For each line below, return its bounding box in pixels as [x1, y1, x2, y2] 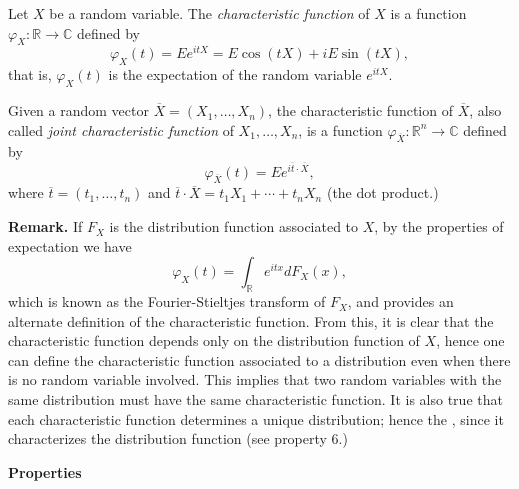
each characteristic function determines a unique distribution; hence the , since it [8, 408, 504, 429]
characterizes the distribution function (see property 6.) [8, 428, 348, 449]
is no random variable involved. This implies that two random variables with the [8, 369, 502, 390]
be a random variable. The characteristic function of [49, 3, 370, 23]
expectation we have [8, 235, 132, 256]
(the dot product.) [326, 182, 439, 203]
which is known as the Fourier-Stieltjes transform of [8, 291, 326, 312]
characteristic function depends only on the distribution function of [8, 330, 420, 351]
